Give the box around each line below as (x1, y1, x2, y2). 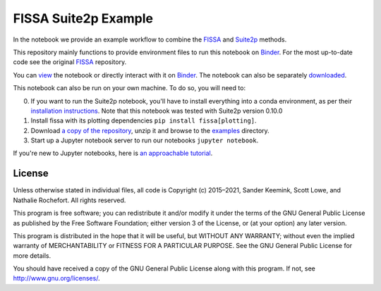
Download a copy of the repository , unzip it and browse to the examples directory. (30, 126, 270, 135)
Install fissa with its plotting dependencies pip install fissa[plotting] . (30, 116, 257, 125)
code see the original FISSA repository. (13, 58, 127, 66)
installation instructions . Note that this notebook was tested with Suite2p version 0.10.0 (30, 106, 283, 115)
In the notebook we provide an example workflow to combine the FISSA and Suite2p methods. (13, 35, 287, 44)
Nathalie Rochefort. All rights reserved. (13, 196, 126, 204)
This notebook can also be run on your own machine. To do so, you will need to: (13, 84, 246, 92)
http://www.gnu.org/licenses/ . (13, 274, 100, 283)
